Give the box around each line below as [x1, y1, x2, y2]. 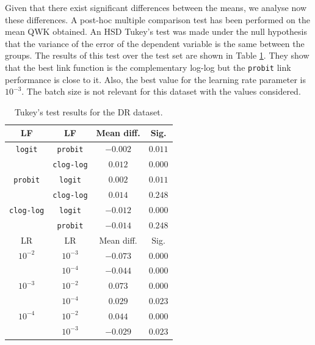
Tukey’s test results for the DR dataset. [14, 105, 163, 118]
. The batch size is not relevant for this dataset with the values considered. [21, 85, 301, 98]
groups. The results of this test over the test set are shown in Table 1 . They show [5, 49, 310, 62]
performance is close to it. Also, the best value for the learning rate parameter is [5, 73, 306, 85]
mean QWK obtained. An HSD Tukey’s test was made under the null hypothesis [5, 25, 307, 38]
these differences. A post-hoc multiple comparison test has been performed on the [5, 13, 310, 26]
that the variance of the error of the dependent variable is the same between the [5, 37, 305, 49]
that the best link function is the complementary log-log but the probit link [5, 60, 291, 73]
